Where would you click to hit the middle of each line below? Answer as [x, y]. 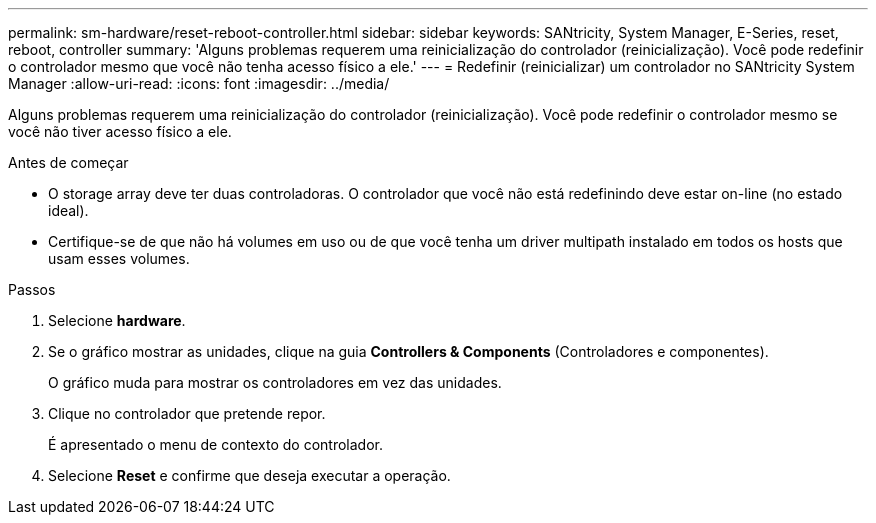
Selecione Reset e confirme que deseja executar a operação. [249, 475]
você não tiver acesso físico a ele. [120, 131]
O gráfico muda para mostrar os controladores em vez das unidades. [275, 382]
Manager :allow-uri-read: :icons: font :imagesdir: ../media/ [199, 83]
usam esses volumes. [119, 258]
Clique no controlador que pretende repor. [187, 413]
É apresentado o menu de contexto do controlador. [216, 444]
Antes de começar [68, 162]
